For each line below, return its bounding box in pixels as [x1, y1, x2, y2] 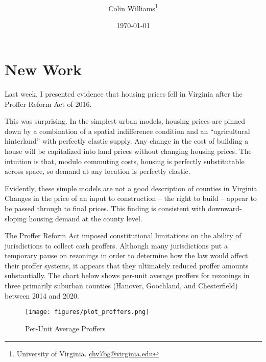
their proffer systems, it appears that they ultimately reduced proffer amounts [5, 260, 249, 270]
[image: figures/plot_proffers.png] [25, 308, 150, 316]
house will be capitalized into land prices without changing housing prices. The [5, 145, 252, 156]
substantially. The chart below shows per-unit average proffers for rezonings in [5, 270, 250, 281]
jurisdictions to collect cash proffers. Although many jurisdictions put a [5, 240, 228, 251]
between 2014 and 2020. [5, 290, 79, 301]
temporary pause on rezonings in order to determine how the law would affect [5, 250, 248, 261]
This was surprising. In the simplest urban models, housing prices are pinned [5, 116, 246, 126]
